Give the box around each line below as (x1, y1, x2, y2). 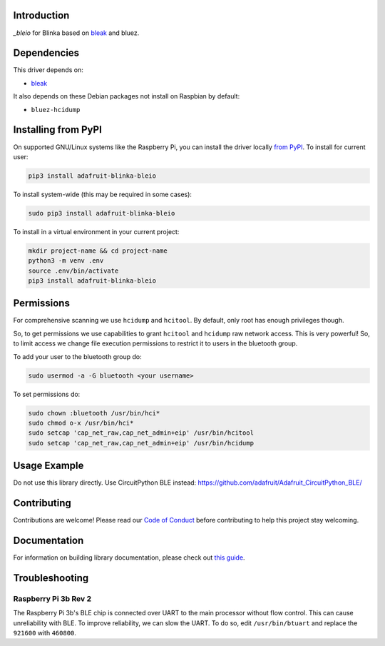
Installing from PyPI (13, 123, 103, 136)
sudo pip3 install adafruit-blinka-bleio (28, 209, 175, 217)
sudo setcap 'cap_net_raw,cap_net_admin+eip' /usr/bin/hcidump (28, 439, 255, 447)
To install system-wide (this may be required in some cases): (13, 190, 192, 198)
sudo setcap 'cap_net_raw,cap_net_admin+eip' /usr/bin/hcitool (28, 429, 255, 437)
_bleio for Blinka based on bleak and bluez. (13, 29, 140, 37)
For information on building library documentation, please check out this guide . (13, 553, 245, 562)
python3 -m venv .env (28, 257, 104, 265)
